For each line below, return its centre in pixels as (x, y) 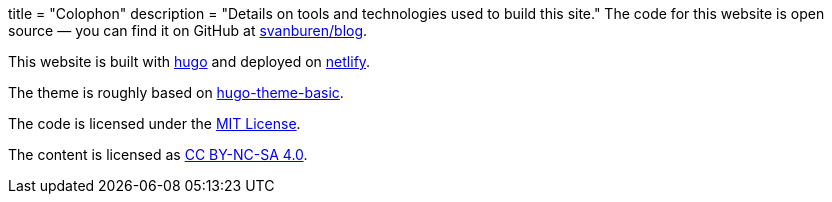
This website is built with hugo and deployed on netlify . (189, 61)
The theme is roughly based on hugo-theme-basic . (176, 92)
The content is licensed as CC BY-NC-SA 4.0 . (158, 154)
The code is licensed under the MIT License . (154, 123)
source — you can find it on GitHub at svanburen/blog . (188, 30)
